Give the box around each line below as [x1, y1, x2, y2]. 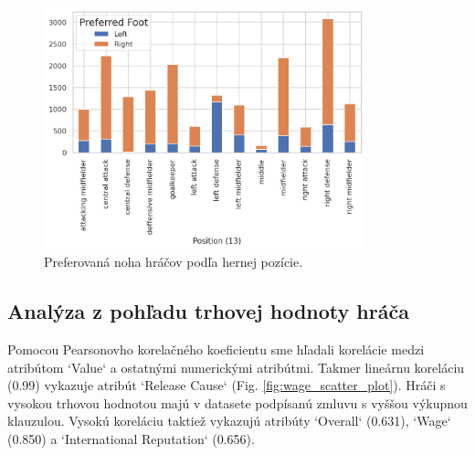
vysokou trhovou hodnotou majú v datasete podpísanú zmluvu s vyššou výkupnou [7, 393, 468, 412]
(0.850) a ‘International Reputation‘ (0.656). [7, 429, 255, 448]
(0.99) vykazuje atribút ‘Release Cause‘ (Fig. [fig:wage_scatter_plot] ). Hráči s [7, 376, 446, 395]
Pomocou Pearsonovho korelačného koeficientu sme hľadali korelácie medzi [7, 339, 425, 358]
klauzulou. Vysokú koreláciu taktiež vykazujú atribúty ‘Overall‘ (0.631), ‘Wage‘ [7, 411, 451, 430]
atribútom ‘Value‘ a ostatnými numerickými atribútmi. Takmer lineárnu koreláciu [7, 357, 465, 376]
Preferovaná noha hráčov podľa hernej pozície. [44, 252, 303, 271]
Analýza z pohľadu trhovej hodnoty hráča [7, 297, 409, 325]
